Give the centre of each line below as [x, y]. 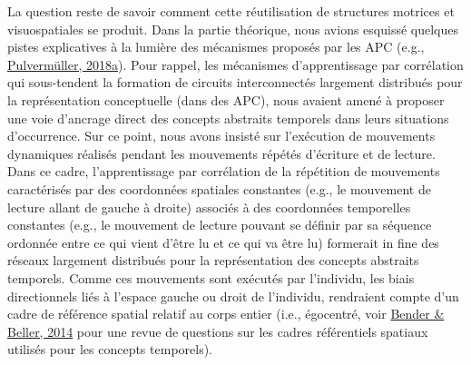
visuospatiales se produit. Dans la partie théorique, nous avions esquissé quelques [233, 29]
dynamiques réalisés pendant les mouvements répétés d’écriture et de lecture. [221, 153]
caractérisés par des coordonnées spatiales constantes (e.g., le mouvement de [219, 188]
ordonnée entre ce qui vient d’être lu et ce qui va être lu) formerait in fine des [223, 242]
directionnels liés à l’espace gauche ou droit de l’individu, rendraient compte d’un [233, 296]
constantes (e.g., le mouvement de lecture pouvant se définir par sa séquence [220, 225]
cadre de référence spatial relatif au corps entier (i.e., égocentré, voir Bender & [226, 314]
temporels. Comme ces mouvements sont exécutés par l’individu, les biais [211, 277]
